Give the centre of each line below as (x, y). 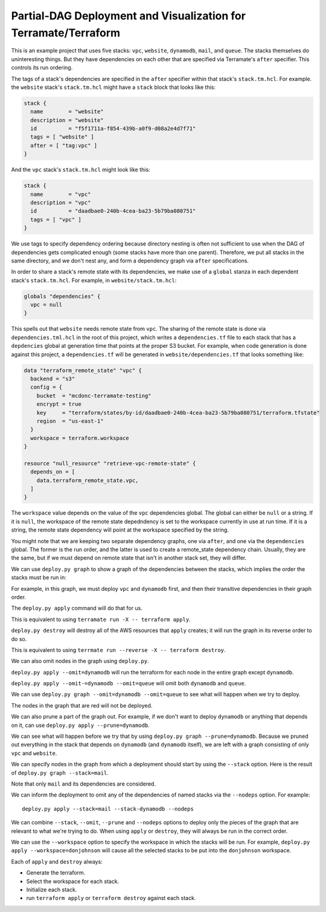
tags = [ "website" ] (62, 137)
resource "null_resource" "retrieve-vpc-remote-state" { (110, 463)
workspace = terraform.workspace (80, 438)
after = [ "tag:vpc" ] (64, 145)
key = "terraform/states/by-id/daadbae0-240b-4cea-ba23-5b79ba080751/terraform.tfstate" (178, 412)
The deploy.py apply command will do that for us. (77, 608)
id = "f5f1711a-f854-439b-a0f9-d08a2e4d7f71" (113, 129)
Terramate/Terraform (66, 33)
